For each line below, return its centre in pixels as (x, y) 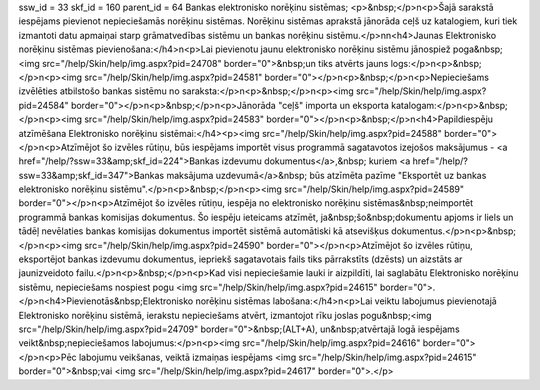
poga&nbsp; (478, 49)
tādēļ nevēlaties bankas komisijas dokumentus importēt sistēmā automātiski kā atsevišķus (204, 231)
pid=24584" (43, 105)
